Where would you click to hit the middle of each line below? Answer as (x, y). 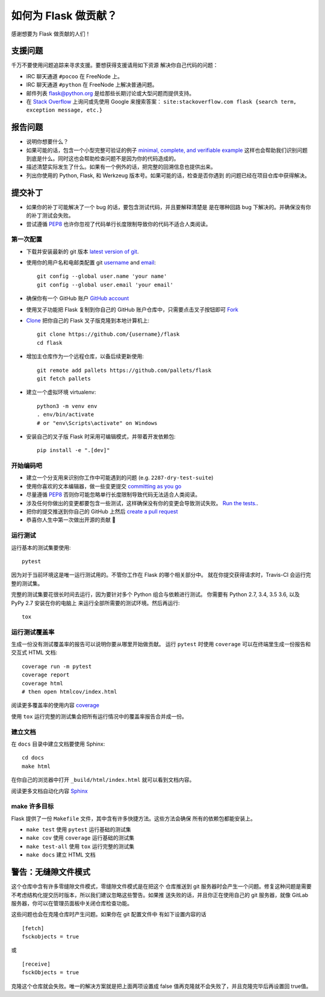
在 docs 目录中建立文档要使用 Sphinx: (58, 744)
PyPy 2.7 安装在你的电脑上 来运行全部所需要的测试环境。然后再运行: (95, 603)
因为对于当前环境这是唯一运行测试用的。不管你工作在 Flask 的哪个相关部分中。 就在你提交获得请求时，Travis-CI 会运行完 (161, 575)
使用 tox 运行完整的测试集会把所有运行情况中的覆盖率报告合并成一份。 (99, 716)
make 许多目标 (32, 807)
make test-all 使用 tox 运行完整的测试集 (80, 846)
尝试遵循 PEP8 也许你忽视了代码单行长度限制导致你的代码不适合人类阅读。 (119, 224)
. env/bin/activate (66, 415)
